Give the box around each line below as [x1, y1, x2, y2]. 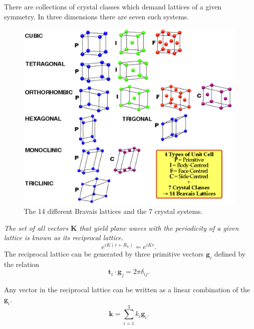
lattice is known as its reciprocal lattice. [4, 232, 124, 243]
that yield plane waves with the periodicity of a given [79, 222, 239, 233]
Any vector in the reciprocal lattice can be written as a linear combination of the [4, 284, 251, 295]
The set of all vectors [4, 222, 68, 233]
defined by [214, 249, 246, 259]
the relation [4, 259, 39, 269]
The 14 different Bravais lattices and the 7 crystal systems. [24, 206, 203, 216]
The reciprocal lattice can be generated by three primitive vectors [4, 249, 204, 259]
